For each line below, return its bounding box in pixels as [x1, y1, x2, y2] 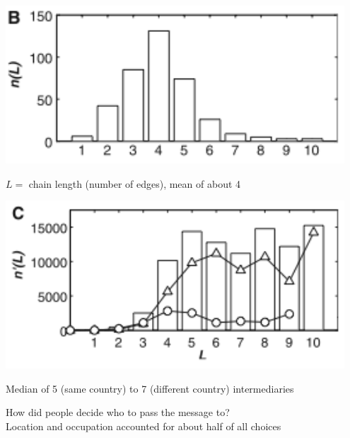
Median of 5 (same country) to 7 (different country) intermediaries [6, 381, 294, 395]
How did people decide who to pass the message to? [6, 405, 230, 420]
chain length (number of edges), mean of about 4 [28, 176, 241, 191]
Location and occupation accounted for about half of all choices [6, 418, 281, 433]
